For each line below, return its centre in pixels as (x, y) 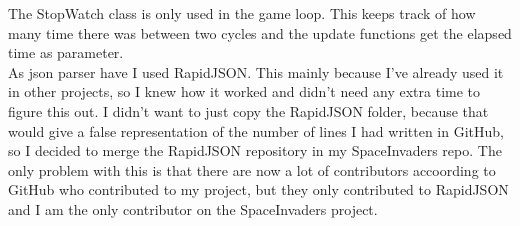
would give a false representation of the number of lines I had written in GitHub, (256, 130)
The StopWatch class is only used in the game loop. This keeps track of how (242, 13)
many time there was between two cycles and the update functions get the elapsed (260, 32)
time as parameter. (66, 52)
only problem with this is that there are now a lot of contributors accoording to (252, 169)
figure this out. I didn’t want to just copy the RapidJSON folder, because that (248, 110)
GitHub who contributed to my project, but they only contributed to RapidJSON (258, 189)
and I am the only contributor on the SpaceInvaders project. (193, 208)
